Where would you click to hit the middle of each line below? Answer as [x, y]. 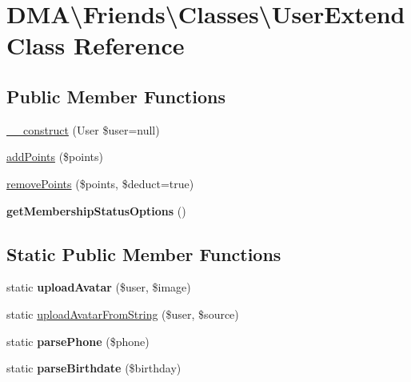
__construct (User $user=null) [83, 129]
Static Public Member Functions [144, 253]
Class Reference [96, 45]
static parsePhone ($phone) [78, 341]
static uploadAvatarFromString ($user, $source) [123, 314]
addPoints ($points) [55, 157]
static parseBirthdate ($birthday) [94, 368]
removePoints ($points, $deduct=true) [100, 183]
